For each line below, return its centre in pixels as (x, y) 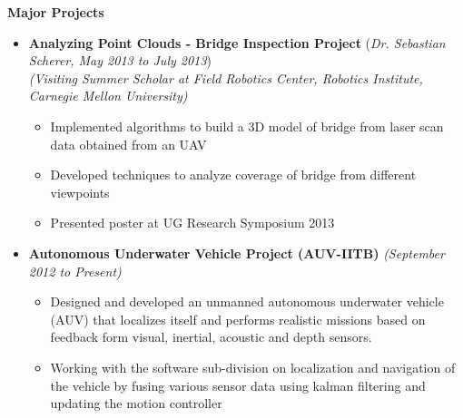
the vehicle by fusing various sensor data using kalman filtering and (238, 385)
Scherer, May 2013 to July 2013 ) (120, 60)
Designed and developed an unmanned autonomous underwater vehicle (247, 301)
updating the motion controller (136, 403)
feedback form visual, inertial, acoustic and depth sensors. (211, 337)
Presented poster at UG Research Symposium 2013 (192, 223)
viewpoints (80, 192)
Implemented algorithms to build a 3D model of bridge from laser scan (247, 126)
